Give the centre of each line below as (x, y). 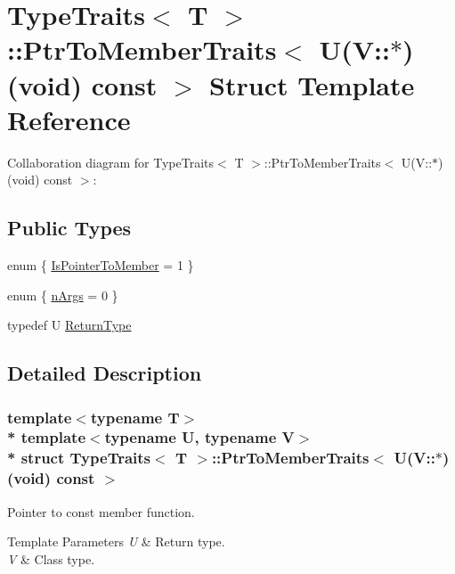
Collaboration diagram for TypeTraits (111, 162)
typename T (135, 417)
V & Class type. (51, 558)
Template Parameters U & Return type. (116, 541)
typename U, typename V (199, 437)
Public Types (69, 228)
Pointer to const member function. (101, 511)
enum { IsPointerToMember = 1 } (101, 265)
